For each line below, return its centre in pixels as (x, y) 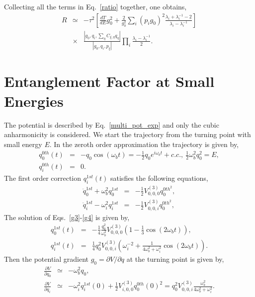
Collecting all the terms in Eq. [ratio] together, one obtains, (95, 6)
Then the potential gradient (46, 259)
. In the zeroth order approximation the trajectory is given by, (144, 144)
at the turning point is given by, (175, 259)
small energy (23, 144)
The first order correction (43, 178)
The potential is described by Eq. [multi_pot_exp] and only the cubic (112, 124)
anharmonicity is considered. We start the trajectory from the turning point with (127, 134)
